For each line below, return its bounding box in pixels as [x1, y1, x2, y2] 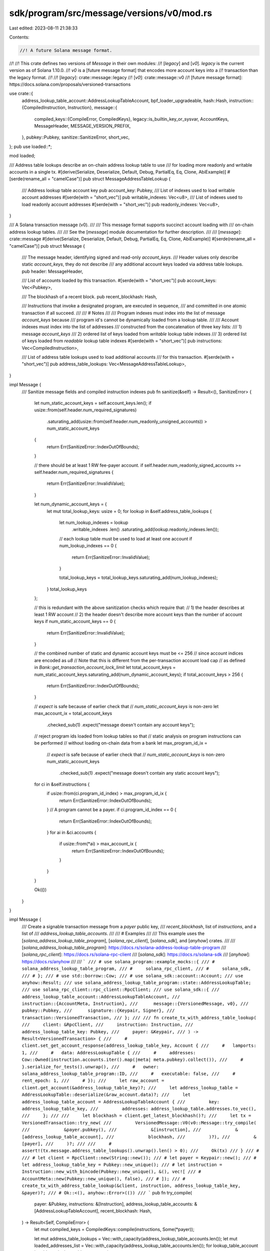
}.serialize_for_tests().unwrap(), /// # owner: [21, 1064, 159, 1069]
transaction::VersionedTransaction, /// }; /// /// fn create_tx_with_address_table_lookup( [21, 1015, 257, 1020]
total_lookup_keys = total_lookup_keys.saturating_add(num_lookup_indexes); [59, 574, 218, 580]
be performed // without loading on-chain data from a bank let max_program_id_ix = [34, 740, 207, 746]
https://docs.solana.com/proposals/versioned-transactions [9, 82, 131, 88]
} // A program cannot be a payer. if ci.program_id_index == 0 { [46, 807, 177, 813]
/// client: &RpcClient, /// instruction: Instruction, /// [21, 1022, 193, 1028]
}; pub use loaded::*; [9, 143, 52, 150]
